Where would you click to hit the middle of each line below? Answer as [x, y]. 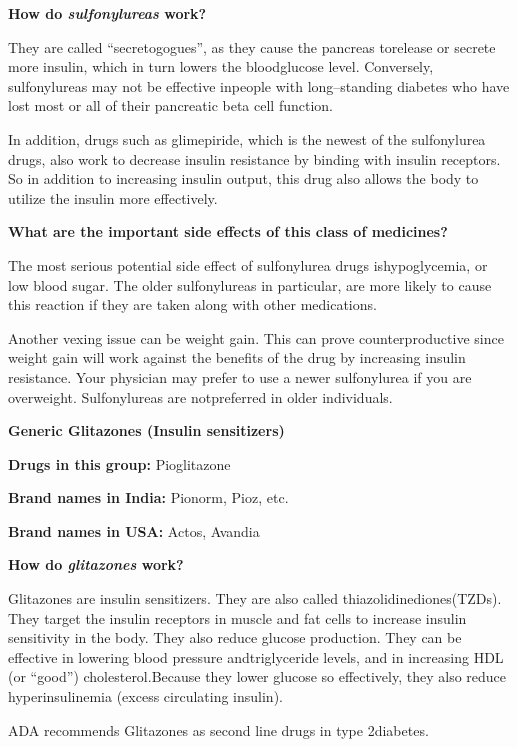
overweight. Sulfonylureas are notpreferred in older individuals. [200, 396]
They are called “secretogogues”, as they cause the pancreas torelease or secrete [252, 46]
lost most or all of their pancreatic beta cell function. [170, 105]
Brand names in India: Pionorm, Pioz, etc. [148, 497]
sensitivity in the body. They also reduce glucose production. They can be [235, 637]
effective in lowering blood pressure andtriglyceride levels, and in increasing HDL [256, 656]
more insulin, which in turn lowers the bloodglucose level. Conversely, [221, 66]
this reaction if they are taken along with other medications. [192, 304]
